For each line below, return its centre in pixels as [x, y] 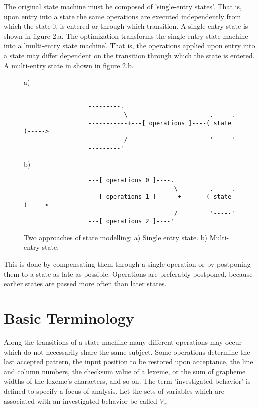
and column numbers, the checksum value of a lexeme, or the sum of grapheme [125, 371]
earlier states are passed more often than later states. [85, 284]
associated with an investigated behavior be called [81, 400]
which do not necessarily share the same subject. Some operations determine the [127, 351]
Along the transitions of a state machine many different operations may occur [123, 341]
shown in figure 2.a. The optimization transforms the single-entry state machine [126, 36]
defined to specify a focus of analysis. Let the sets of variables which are [114, 390]
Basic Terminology [69, 318]
